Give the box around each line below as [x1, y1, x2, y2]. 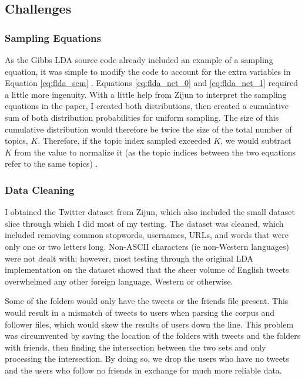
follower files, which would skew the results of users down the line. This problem [5, 318, 294, 330]
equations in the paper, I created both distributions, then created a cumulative [5, 100, 289, 112]
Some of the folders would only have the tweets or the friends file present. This [5, 295, 289, 307]
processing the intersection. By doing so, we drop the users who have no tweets [5, 352, 289, 365]
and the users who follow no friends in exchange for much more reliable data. [5, 364, 282, 376]
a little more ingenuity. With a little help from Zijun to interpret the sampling [5, 88, 287, 100]
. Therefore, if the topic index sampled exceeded [38, 134, 211, 147]
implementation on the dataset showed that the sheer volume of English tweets [5, 263, 289, 276]
